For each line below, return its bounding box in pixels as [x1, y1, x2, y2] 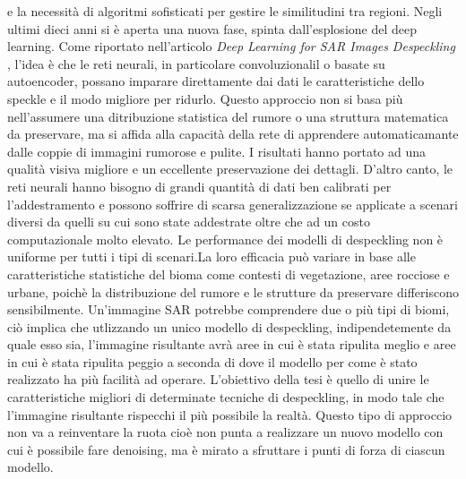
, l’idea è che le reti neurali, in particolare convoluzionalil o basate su [7, 54, 385, 73]
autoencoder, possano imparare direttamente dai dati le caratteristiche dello [7, 72, 425, 90]
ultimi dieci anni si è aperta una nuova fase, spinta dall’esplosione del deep [7, 19, 417, 38]
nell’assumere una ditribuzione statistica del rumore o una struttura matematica [7, 107, 449, 125]
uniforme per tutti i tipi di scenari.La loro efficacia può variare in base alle [7, 247, 416, 266]
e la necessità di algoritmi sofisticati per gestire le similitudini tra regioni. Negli [7, 2, 443, 20]
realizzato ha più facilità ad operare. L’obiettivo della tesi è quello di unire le [7, 370, 429, 389]
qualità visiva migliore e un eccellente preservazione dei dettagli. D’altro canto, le [7, 159, 453, 178]
